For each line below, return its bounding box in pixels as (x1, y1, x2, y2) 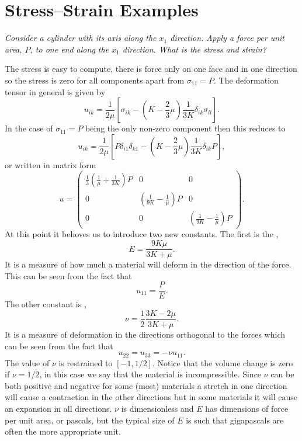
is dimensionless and (121, 402, 194, 415)
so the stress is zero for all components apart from (5, 74, 185, 86)
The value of (5, 356, 50, 369)
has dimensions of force (205, 402, 289, 415)
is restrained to (58, 356, 113, 369)
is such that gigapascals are (186, 414, 284, 426)
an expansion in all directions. (5, 402, 112, 415)
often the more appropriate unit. (5, 425, 121, 437)
